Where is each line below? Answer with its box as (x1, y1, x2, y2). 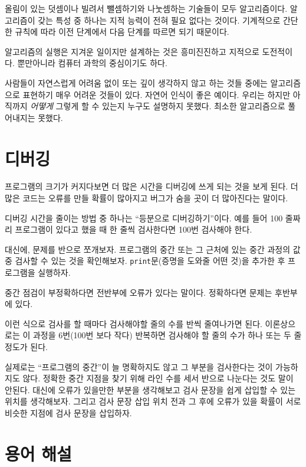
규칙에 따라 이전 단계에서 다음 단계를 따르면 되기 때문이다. (15, 25, 229, 38)
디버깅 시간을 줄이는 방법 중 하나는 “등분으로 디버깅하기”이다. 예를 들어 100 (5, 211, 283, 224)
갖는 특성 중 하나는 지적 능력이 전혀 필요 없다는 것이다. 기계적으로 (38, 14, 281, 26)
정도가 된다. (5, 341, 48, 353)
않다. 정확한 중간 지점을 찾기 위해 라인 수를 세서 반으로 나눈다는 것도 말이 (22, 372, 294, 384)
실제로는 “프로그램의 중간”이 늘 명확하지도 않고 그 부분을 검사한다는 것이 (5, 360, 273, 373)
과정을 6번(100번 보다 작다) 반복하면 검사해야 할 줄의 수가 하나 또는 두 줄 (32, 329, 302, 341)
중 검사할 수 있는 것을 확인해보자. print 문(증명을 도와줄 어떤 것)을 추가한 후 (5, 254, 285, 267)
